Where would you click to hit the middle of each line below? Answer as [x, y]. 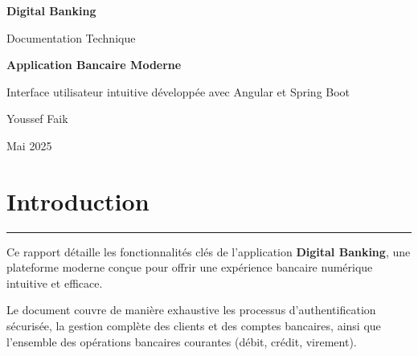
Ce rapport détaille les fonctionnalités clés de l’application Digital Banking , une [209, 251]
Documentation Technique [71, 37]
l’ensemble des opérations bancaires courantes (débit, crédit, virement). [182, 341]
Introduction [78, 201]
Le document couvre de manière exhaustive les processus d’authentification [191, 310]
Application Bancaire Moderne [94, 65]
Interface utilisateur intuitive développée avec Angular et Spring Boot [178, 91]
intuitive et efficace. [55, 282]
